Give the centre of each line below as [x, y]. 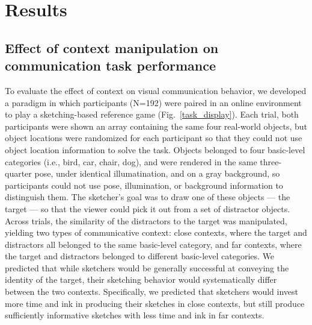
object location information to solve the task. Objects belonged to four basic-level [155, 149]
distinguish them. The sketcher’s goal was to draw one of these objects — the [148, 197]
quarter [18, 173]
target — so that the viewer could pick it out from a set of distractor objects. [148, 208]
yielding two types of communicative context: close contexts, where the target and [156, 232]
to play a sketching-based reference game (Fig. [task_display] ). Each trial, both [152, 114]
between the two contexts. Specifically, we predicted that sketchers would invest [151, 292]
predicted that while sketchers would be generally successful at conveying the [147, 267]
